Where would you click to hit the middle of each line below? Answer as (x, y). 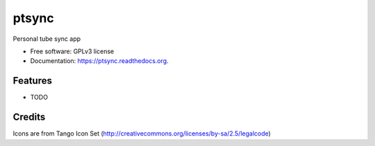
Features (32, 81)
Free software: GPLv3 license (72, 51)
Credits (29, 117)
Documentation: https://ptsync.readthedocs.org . (100, 61)
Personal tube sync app (47, 39)
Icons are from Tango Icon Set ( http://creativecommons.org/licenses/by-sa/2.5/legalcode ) (142, 134)
